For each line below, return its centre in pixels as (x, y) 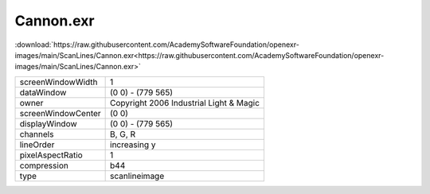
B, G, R (123, 134)
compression (44, 165)
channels (37, 134)
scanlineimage (137, 176)
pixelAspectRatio (51, 155)
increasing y (133, 145)
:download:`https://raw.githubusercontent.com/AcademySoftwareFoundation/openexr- (157, 45)
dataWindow (43, 92)
